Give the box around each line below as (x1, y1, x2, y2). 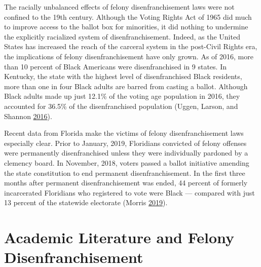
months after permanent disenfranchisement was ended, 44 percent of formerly (4, 177, 248, 188)
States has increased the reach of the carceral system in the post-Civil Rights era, (4, 41, 257, 52)
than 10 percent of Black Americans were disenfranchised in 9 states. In (4, 61, 227, 71)
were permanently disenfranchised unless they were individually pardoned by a (4, 147, 248, 158)
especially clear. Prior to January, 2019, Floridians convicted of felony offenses (4, 137, 247, 148)
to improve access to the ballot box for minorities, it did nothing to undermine (4, 21, 248, 32)
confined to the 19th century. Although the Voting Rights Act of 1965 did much (4, 11, 252, 22)
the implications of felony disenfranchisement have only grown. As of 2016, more (4, 51, 253, 61)
